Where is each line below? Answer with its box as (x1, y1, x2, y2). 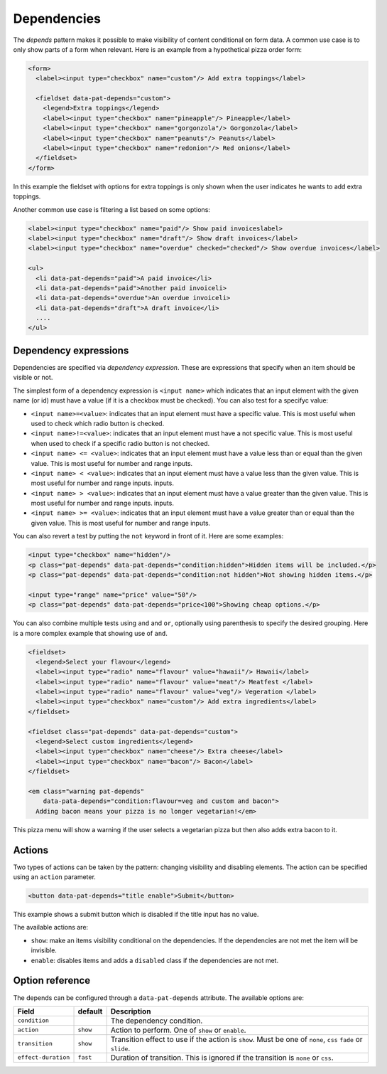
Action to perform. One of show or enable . (110, 1025, 246, 1035)
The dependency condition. (110, 1016, 203, 1026)
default (77, 1006, 103, 1016)
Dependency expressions (13, 344, 129, 356)
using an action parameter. (13, 873, 96, 881)
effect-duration (17, 1053, 70, 1061)
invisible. (31, 946, 57, 955)
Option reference (13, 974, 91, 987)
